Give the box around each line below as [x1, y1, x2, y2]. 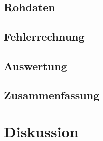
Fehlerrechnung [4, 29, 85, 44]
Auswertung [4, 58, 67, 73]
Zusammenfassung [4, 87, 100, 102]
